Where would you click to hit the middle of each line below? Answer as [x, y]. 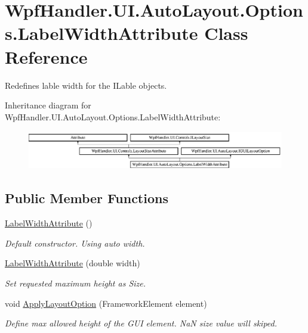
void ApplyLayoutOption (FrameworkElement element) [106, 303]
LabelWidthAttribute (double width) [73, 263]
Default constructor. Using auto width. [75, 243]
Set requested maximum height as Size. [76, 283]
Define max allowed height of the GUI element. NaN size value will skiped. [141, 323]
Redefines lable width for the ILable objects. [86, 85]
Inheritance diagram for [48, 105]
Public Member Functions [87, 198]
